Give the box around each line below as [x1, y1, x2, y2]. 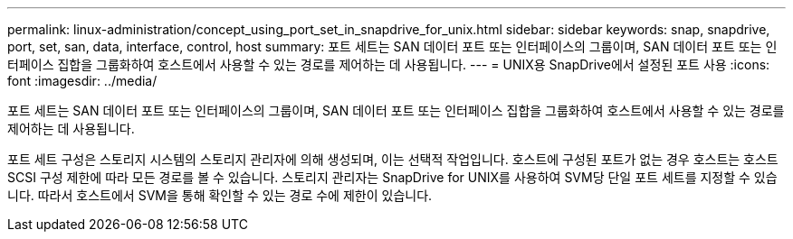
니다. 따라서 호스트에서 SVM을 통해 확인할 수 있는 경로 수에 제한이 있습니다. [7, 188, 433, 203]
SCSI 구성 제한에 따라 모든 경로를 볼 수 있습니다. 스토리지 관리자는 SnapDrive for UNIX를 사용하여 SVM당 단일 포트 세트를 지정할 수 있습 [7, 170, 778, 185]
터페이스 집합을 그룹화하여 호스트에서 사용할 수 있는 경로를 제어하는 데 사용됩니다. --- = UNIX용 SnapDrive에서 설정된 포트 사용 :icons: [7, 57, 770, 72]
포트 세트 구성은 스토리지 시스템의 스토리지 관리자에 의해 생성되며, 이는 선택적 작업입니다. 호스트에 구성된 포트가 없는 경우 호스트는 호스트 [7, 152, 779, 167]
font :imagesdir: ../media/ [7, 73, 158, 88]
